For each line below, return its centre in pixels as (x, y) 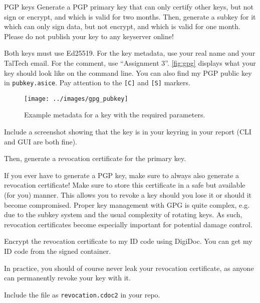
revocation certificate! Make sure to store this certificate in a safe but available (125, 185)
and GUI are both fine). (41, 141)
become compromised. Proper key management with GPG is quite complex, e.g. (127, 204)
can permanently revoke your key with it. (67, 278)
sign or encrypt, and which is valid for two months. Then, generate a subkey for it (130, 16)
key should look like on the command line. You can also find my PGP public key (128, 72)
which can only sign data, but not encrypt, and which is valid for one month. (122, 26)
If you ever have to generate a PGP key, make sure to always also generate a (122, 175)
